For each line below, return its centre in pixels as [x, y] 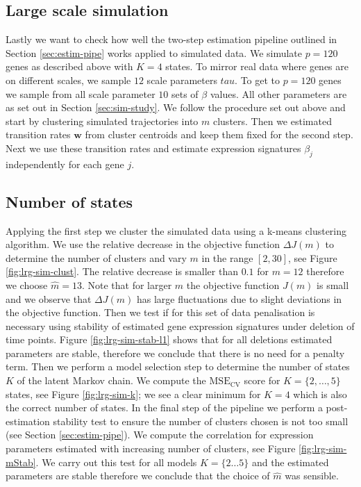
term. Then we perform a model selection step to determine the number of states [178, 366]
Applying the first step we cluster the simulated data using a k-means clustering [176, 230]
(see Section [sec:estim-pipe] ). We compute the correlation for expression [160, 435]
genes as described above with [69, 66]
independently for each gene [65, 164]
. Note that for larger [127, 284]
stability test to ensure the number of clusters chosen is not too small [201, 421]
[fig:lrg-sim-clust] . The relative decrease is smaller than [122, 271]
